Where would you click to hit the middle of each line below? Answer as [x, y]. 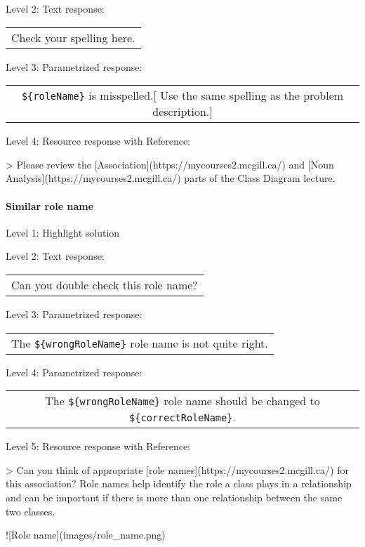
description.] [182, 112]
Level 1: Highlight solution [63, 232]
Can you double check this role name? [105, 284]
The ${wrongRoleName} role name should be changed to [182, 401]
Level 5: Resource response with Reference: [98, 446]
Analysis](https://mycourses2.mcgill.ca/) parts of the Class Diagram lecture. [171, 178]
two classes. [31, 511]
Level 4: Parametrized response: [74, 372]
